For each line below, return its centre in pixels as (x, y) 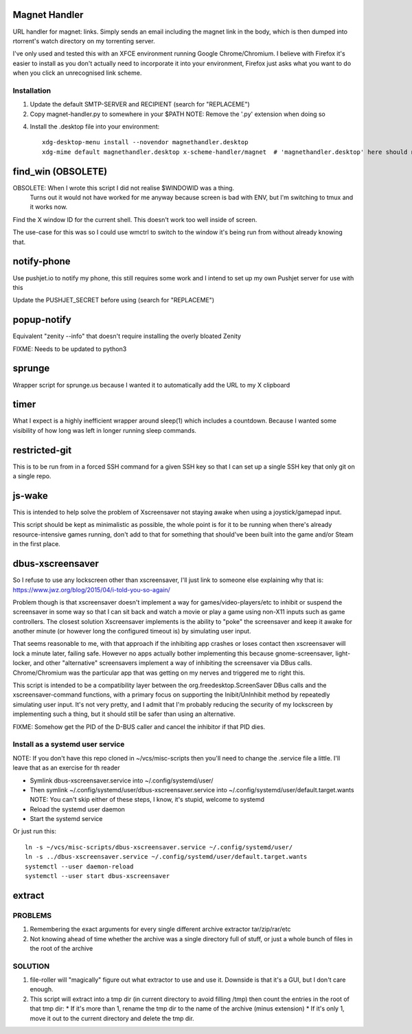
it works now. (49, 207)
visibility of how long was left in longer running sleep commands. (105, 430)
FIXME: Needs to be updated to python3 (70, 349)
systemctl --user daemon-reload (79, 866)
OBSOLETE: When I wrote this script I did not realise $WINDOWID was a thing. (124, 188)
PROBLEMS (32, 915)
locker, (22, 663)
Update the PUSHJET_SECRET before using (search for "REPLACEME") (114, 300)
